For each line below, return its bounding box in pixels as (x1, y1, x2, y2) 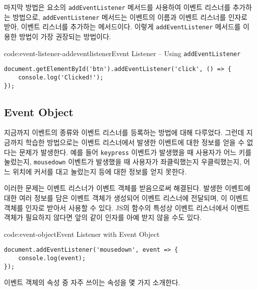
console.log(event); (18, 255, 86, 262)
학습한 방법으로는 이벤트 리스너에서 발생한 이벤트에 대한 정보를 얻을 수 (25, 137, 245, 147)
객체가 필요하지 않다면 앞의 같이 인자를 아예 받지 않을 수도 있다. (4, 212, 202, 222)
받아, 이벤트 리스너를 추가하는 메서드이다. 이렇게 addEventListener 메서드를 (4, 21, 241, 32)
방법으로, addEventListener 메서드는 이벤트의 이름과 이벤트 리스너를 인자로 (12, 11, 248, 22)
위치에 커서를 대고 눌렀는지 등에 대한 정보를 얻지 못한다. (12, 166, 187, 176)
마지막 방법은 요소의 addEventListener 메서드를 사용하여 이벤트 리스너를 (4, 2, 231, 12)
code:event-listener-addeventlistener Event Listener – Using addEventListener (4, 48, 241, 58)
